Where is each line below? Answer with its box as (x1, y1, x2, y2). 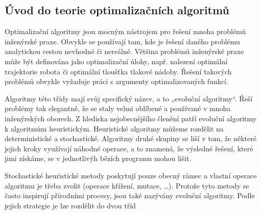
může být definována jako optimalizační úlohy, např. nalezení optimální (5, 56, 228, 66)
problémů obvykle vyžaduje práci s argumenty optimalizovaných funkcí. (5, 76, 228, 87)
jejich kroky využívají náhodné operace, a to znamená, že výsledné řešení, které (5, 143, 253, 153)
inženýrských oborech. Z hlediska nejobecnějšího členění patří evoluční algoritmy (5, 113, 257, 123)
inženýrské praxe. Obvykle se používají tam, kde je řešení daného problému (5, 36, 240, 46)
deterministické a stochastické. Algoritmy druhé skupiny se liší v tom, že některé (5, 133, 256, 144)
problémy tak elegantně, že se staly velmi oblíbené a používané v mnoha (5, 103, 231, 114)
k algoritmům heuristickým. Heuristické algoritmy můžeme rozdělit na (5, 123, 224, 133)
